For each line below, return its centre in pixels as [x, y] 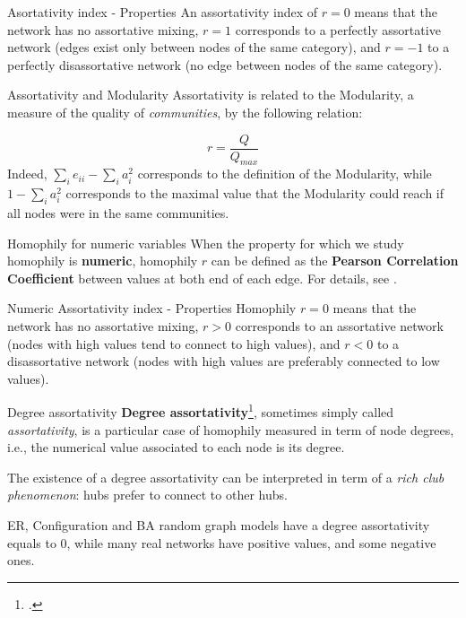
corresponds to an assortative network [339, 325]
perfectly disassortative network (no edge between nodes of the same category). [225, 64]
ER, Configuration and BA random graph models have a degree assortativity [219, 524]
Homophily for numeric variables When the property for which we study [206, 243]
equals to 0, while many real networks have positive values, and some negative [222, 542]
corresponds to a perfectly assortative [338, 29]
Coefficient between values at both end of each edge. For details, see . [202, 278]
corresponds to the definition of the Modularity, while [285, 174]
